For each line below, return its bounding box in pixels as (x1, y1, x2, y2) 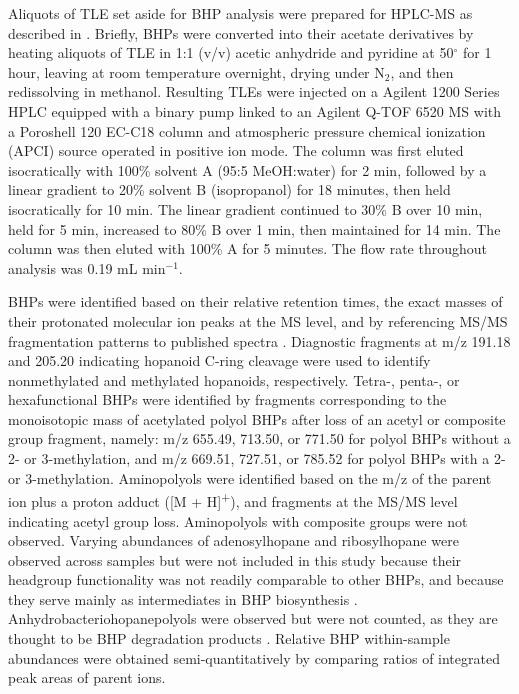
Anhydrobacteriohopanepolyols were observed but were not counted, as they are (8, 608, 498, 629)
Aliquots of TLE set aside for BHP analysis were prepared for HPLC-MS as (8, 3, 473, 23)
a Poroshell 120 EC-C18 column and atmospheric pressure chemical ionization (8, 120, 486, 141)
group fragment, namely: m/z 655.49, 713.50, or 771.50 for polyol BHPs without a (8, 428, 511, 449)
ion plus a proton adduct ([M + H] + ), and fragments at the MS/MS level (8, 488, 458, 511)
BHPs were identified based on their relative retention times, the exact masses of (8, 291, 503, 312)
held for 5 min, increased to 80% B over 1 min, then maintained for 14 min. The (8, 218, 501, 239)
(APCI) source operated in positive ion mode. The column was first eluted (8, 140, 464, 161)
